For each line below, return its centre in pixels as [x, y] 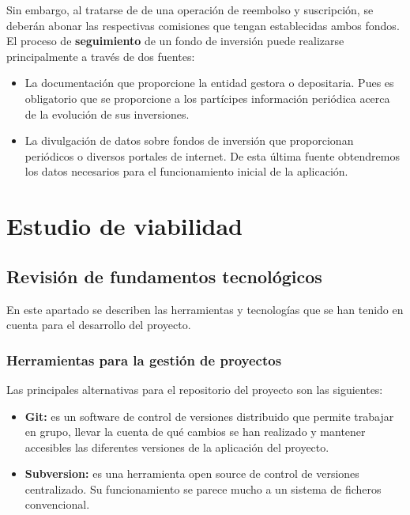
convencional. [57, 504]
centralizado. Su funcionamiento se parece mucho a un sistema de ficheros [203, 488]
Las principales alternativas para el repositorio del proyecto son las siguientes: [195, 389]
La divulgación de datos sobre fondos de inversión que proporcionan [189, 140]
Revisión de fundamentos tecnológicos [164, 276]
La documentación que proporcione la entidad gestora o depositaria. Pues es [209, 83]
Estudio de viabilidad [125, 226]
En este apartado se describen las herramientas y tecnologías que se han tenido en [205, 309]
